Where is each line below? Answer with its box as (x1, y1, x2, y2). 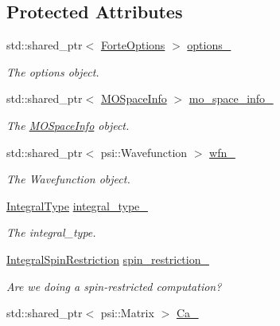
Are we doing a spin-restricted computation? (6, 277, 222, 294)
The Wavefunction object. (6, 171, 130, 187)
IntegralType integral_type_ (6, 197, 148, 214)
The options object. (6, 63, 99, 80)
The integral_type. (6, 224, 96, 241)
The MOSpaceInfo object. (6, 116, 130, 133)
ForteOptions (100, 37, 165, 53)
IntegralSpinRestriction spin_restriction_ (6, 250, 209, 267)
